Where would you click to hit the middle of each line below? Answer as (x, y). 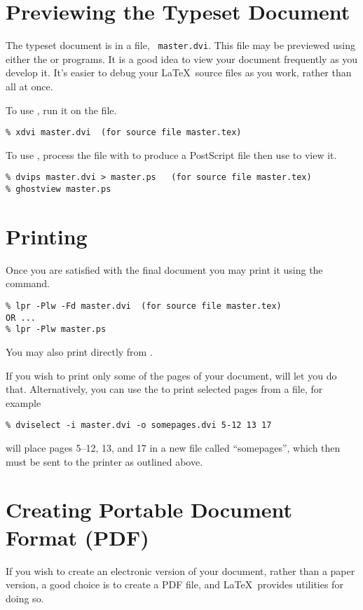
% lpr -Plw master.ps (56, 330)
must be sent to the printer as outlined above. (104, 461)
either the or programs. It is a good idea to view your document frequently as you (182, 58)
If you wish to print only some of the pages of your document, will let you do (171, 375)
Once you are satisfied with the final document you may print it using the (164, 269)
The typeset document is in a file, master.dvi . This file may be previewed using (180, 45)
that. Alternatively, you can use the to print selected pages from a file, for (164, 389)
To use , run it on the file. (61, 110)
